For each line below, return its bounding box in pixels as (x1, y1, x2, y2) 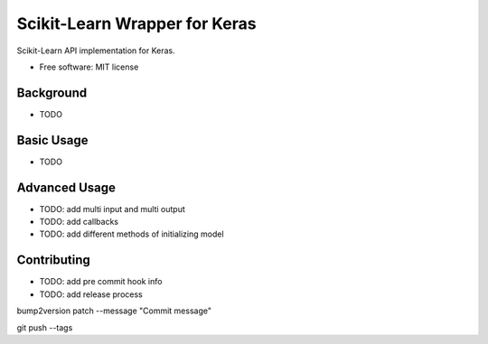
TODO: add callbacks (39, 217, 119, 228)
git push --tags (16, 321, 73, 333)
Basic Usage (16, 132, 89, 148)
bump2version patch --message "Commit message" (16, 305, 212, 316)
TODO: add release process (39, 289, 144, 300)
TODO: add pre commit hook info (39, 276, 163, 287)
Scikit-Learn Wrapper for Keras (16, 14, 257, 33)
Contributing (16, 253, 90, 268)
